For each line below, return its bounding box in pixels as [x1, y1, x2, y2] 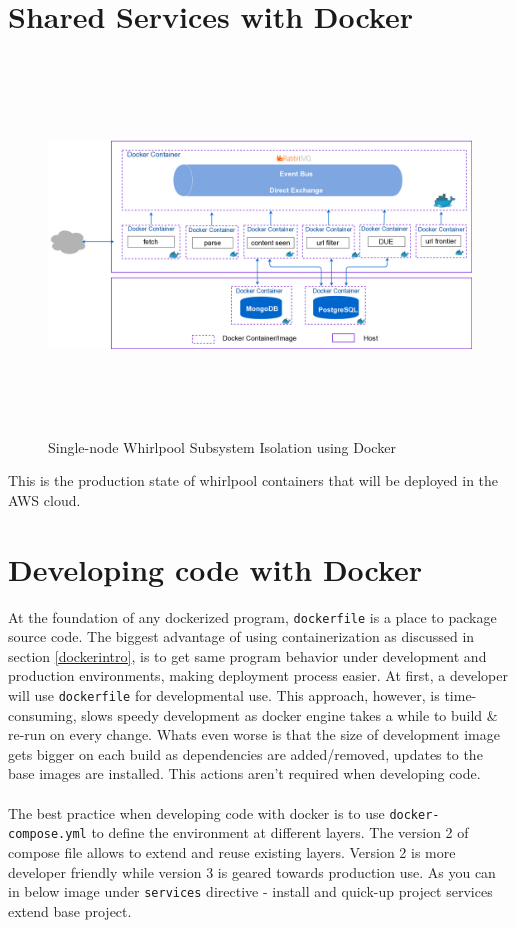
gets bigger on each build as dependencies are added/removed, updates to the [8, 743, 483, 764]
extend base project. [8, 900, 132, 921]
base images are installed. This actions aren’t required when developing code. [8, 763, 481, 784]
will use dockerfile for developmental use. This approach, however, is [8, 685, 440, 705]
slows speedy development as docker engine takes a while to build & [81, 704, 498, 725]
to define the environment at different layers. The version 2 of [91, 822, 469, 843]
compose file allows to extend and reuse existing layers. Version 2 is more [8, 841, 456, 862]
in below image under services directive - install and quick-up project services [8, 881, 493, 902]
